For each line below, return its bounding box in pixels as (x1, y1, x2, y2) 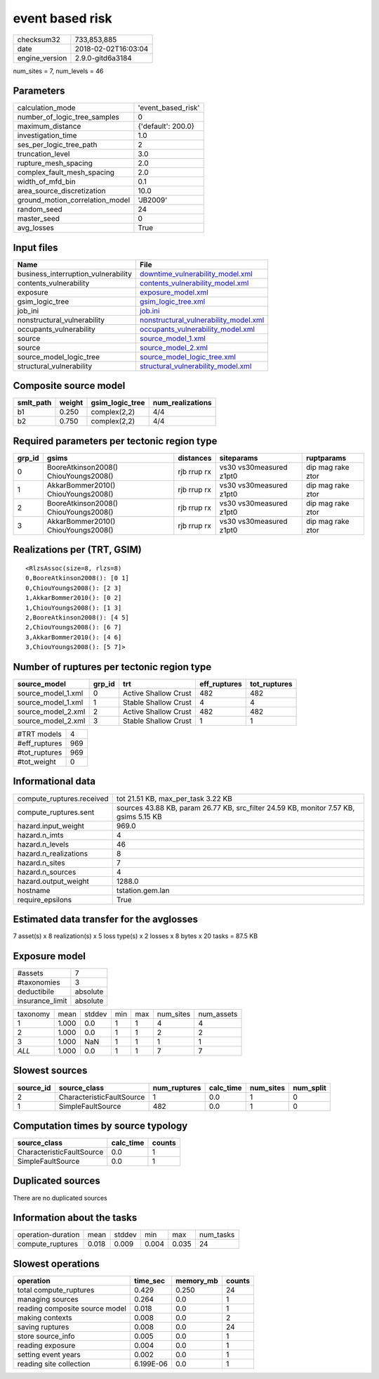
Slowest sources (13, 1065, 88, 1077)
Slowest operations (13, 1257, 100, 1269)
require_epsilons (17, 894, 72, 904)
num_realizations (152, 398, 212, 408)
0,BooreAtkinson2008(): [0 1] (25, 574, 130, 582)
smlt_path (17, 398, 52, 408)
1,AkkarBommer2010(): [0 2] (25, 594, 122, 602)
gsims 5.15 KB (116, 812, 162, 821)
